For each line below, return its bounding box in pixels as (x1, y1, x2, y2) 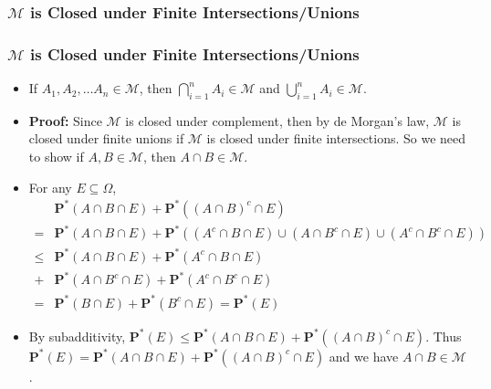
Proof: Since (28, 110, 102, 130)
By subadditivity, (28, 326, 126, 345)
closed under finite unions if (28, 129, 184, 148)
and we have (329, 346, 399, 365)
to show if (28, 147, 84, 166)
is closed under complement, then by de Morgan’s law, (125, 110, 430, 130)
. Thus (425, 326, 462, 345)
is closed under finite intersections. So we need (206, 129, 466, 148)
